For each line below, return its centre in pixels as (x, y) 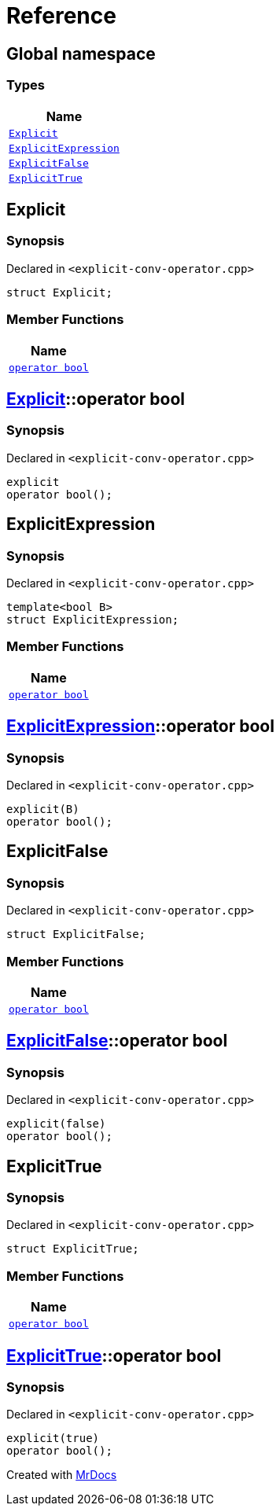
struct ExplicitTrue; (73, 1249)
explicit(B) (43, 809)
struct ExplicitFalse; (76, 934)
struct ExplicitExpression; (93, 619)
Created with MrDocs (62, 1475)
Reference (61, 16)
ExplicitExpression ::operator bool (140, 727)
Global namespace (81, 53)
